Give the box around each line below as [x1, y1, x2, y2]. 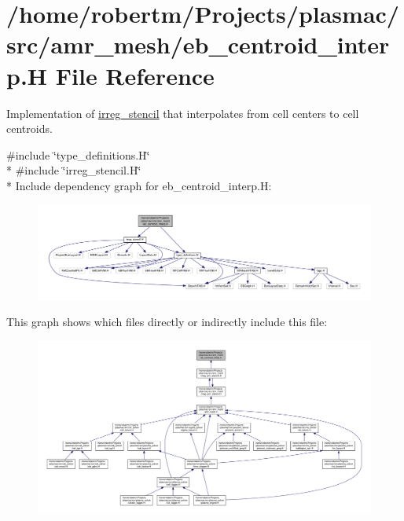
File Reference [55, 59, 215, 91]
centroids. [6, 120, 53, 137]
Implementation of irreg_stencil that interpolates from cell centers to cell [6, 105, 359, 121]
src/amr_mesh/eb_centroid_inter [6, 28, 390, 61]
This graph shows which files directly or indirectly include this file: [6, 314, 328, 330]
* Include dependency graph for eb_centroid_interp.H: [6, 177, 272, 193]
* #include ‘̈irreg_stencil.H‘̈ [6, 162, 141, 178]
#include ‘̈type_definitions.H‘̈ [6, 146, 150, 163]
